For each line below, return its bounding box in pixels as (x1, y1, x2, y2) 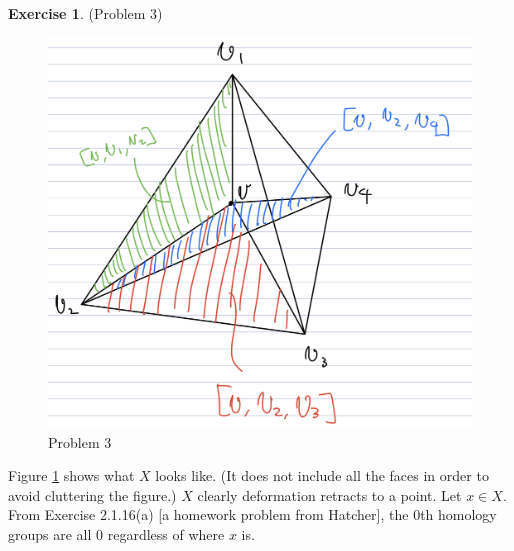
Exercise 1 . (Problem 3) (8, 3, 163, 23)
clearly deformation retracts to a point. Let (197, 484, 462, 505)
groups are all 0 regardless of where (8, 524, 225, 545)
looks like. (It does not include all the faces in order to (155, 465, 489, 486)
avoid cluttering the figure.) (8, 484, 177, 505)
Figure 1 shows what (8, 465, 135, 486)
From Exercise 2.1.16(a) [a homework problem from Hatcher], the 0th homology (8, 504, 497, 525)
